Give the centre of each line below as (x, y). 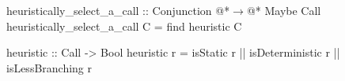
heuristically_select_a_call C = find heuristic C (124, 26)
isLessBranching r (49, 67)
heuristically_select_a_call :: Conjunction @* (118, 10)
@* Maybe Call (284, 10)
